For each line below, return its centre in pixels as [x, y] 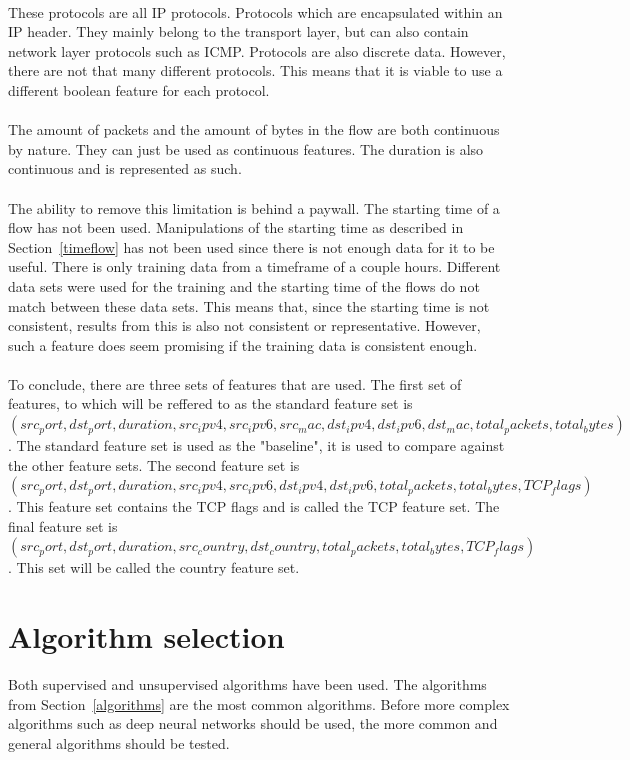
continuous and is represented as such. [125, 168]
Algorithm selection [146, 636]
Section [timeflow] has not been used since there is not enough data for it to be [251, 246]
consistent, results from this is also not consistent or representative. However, [244, 325]
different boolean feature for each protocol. [139, 89]
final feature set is [63, 525]
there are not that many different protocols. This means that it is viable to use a [255, 70]
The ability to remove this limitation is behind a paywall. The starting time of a [254, 207]
